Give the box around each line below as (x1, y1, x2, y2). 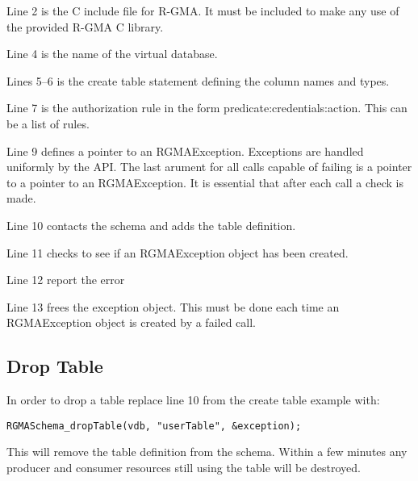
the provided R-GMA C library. (6, 18, 164, 35)
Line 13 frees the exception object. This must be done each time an (6, 298, 340, 315)
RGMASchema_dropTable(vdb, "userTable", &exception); (6, 420, 302, 432)
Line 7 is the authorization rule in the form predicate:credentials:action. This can (6, 99, 408, 116)
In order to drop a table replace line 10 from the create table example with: (6, 391, 380, 408)
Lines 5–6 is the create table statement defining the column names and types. (6, 72, 390, 89)
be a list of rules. (6, 115, 90, 132)
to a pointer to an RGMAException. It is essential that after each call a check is (6, 174, 403, 190)
